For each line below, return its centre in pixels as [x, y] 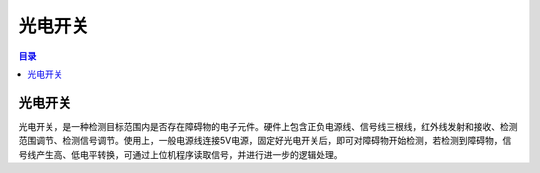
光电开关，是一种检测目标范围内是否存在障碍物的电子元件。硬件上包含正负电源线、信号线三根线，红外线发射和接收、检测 [268, 126]
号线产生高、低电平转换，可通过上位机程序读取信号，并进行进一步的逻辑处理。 [180, 154]
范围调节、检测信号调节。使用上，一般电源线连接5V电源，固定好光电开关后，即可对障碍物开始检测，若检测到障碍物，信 [265, 141]
